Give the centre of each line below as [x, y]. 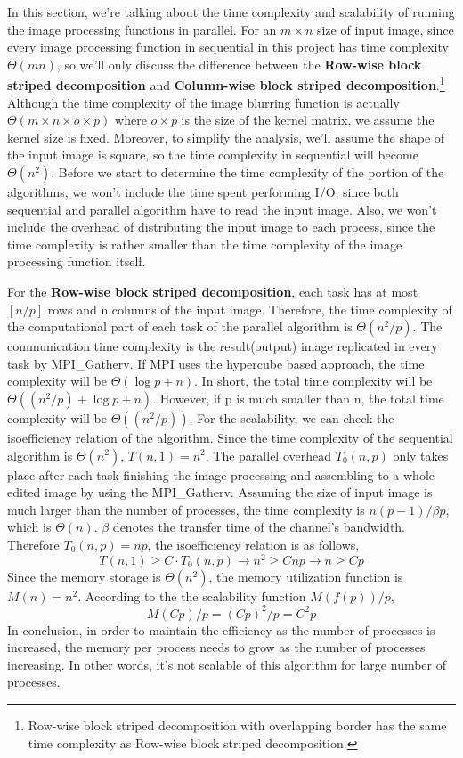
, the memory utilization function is [306, 576]
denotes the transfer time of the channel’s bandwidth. [259, 527]
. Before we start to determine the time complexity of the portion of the [248, 172]
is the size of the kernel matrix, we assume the [308, 120]
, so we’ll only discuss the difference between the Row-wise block [239, 64]
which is [29, 527]
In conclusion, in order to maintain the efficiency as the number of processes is [221, 629]
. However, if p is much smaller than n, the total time [298, 398]
